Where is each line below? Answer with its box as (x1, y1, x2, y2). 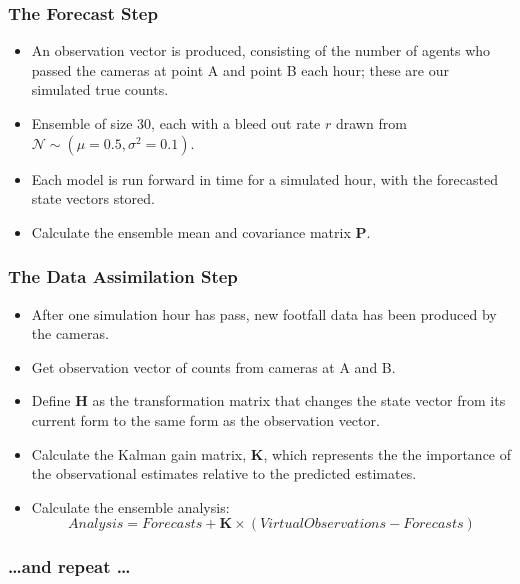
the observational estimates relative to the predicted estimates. (31, 463, 417, 484)
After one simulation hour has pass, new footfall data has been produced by (31, 303, 497, 324)
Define (31, 390, 71, 411)
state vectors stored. (31, 188, 155, 209)
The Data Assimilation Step (8, 264, 238, 289)
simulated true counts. (31, 79, 169, 100)
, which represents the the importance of (263, 443, 512, 464)
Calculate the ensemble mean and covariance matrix (31, 221, 351, 242)
